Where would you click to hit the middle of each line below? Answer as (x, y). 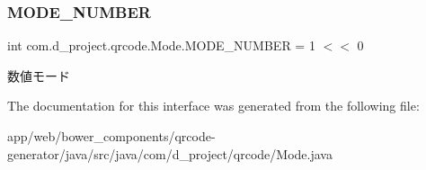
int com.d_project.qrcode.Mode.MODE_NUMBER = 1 (161, 45)
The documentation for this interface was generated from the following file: (213, 106)
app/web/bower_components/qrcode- (111, 136)
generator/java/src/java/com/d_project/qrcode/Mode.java (170, 153)
